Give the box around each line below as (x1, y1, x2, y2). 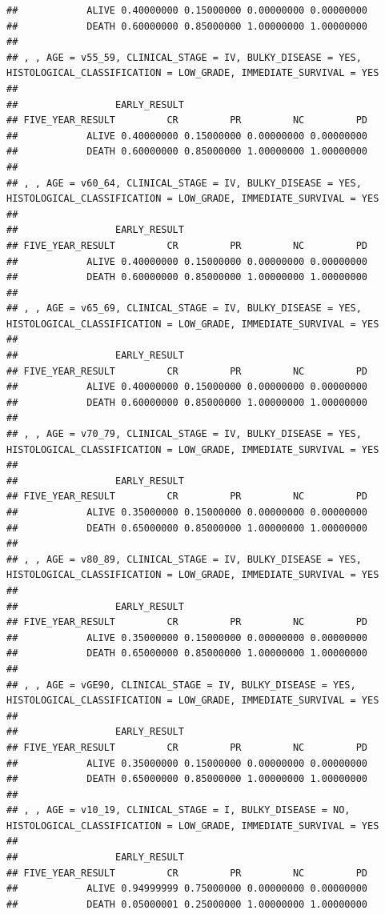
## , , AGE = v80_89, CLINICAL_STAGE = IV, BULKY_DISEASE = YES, (6, 553, 362, 565)
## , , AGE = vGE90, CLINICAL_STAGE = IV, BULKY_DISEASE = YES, (6, 679, 356, 691)
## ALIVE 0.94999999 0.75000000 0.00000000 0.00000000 (6, 883, 368, 895)
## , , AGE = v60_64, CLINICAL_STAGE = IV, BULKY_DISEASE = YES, (6, 177, 362, 189)
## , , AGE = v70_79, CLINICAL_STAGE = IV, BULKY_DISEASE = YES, (6, 428, 362, 440)
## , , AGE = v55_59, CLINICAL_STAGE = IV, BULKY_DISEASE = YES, (6, 51, 362, 63)
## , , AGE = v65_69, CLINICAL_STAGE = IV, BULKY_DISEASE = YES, (6, 303, 362, 315)
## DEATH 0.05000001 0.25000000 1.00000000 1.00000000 (6, 898, 368, 910)
